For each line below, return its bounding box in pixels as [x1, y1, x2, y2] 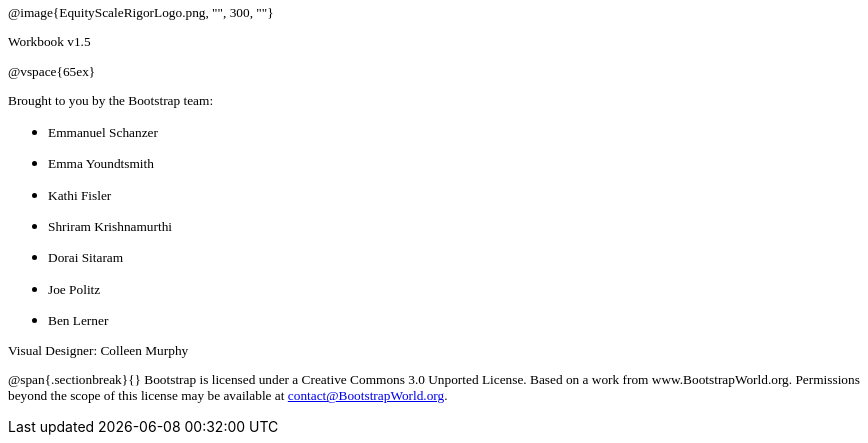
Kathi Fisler [48, 187, 112, 203]
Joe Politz [48, 281, 101, 297]
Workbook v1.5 [8, 34, 91, 50]
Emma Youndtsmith [48, 156, 154, 172]
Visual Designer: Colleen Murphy [8, 342, 189, 358]
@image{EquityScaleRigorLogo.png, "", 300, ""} [8, 5, 274, 20]
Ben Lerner [48, 312, 109, 328]
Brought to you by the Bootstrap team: [8, 92, 214, 108]
